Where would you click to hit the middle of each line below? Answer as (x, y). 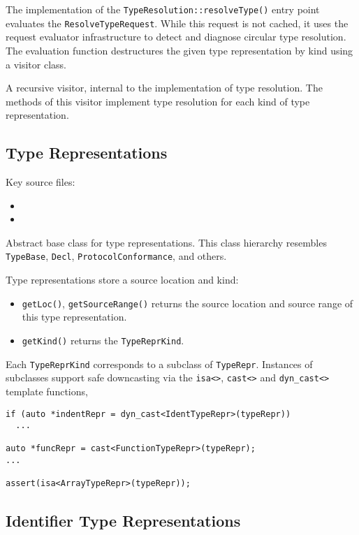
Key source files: (41, 182)
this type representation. (74, 317)
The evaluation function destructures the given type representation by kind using (179, 50)
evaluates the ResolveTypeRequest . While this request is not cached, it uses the (177, 23)
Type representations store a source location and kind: (122, 280)
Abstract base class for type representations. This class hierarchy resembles (166, 242)
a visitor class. (36, 64)
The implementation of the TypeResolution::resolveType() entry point (163, 9)
